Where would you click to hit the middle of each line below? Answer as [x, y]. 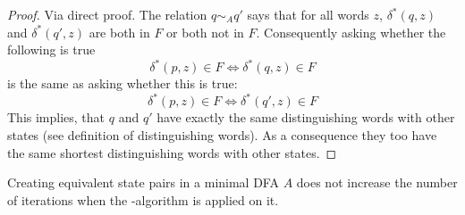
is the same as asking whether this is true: [123, 83]
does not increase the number [377, 182]
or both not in [205, 32]
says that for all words [308, 14]
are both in [119, 32]
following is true [51, 50]
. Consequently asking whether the [351, 32]
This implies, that [56, 117]
